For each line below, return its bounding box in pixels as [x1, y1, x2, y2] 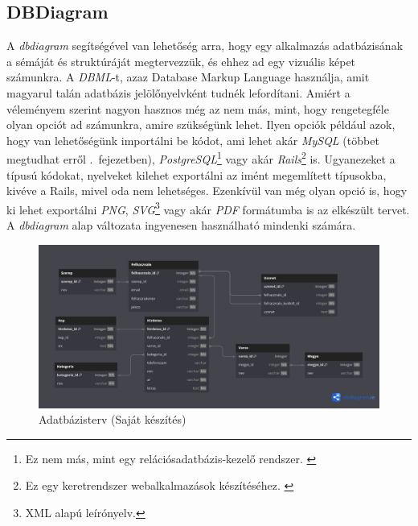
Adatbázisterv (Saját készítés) [39, 411, 186, 428]
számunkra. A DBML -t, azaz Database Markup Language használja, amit [6, 68, 370, 85]
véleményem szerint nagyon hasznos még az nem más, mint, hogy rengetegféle [6, 100, 389, 117]
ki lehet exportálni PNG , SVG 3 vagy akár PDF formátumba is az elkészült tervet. [6, 198, 410, 217]
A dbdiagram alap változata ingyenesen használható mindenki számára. [6, 217, 356, 234]
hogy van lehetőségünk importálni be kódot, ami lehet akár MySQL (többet [6, 131, 379, 148]
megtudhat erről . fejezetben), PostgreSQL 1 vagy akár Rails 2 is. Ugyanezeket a [6, 148, 395, 168]
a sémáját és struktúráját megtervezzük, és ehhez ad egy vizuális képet [6, 52, 356, 69]
